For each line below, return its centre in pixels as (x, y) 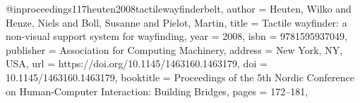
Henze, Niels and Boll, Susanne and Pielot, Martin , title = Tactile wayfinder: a (176, 22)
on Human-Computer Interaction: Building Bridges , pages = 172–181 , (157, 91)
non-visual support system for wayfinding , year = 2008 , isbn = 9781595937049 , (176, 36)
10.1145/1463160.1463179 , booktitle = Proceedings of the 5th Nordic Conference (180, 77)
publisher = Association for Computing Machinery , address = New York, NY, (174, 49)
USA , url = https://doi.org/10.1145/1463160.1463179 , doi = (137, 63)
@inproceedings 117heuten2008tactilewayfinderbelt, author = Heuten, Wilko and (179, 8)
